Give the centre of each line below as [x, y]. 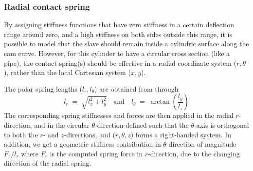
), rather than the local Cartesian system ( [67, 72]
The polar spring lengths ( [43, 88]
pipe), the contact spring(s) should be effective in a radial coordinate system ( [120, 63]
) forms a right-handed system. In [181, 134]
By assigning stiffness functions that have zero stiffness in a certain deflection [119, 25]
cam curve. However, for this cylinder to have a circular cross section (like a [117, 53]
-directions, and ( [90, 134]
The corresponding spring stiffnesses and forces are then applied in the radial [119, 115]
